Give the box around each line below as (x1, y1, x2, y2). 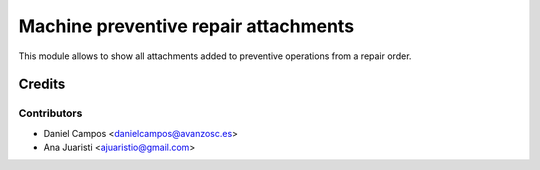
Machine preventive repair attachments (18, 15, 355, 37)
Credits (18, 76, 66, 93)
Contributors (18, 106, 83, 120)
